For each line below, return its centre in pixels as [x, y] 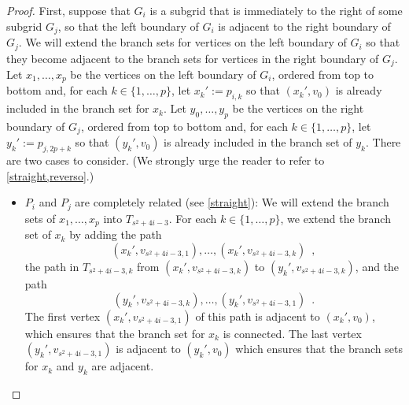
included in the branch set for [78, 108]
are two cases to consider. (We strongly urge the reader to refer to [166, 160]
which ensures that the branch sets [319, 349]
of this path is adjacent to [258, 316]
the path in [52, 266]
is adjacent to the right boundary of [304, 26]
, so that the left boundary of [128, 26]
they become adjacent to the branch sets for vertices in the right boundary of [193, 58]
